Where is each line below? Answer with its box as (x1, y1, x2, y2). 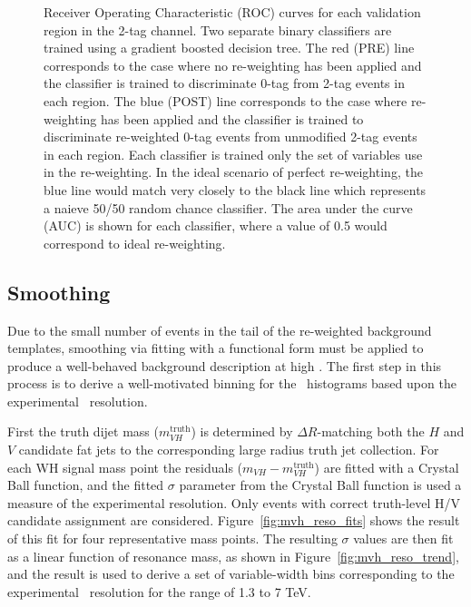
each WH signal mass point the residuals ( (7, 457, 243, 476)
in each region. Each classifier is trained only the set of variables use (44, 144, 423, 163)
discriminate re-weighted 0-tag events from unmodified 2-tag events (44, 127, 417, 146)
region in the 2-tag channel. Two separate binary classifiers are (44, 20, 392, 39)
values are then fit (353, 529, 454, 548)
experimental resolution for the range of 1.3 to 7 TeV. (7, 582, 311, 601)
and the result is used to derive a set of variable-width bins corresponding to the (7, 564, 455, 583)
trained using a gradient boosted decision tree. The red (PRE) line (44, 38, 415, 57)
